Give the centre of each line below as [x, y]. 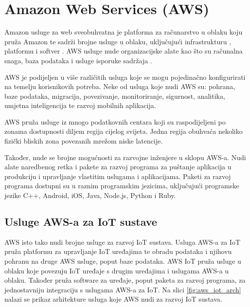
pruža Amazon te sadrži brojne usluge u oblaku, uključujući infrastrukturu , [118, 41]
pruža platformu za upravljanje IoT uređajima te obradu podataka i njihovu [118, 251]
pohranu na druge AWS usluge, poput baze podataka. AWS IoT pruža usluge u [123, 261]
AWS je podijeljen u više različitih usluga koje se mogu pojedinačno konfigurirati [125, 77]
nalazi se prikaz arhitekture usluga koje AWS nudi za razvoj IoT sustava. [113, 299]
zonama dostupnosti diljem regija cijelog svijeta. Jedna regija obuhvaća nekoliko [124, 131]
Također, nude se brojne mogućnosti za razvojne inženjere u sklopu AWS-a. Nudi [125, 157]
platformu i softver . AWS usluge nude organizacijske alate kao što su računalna [124, 51]
